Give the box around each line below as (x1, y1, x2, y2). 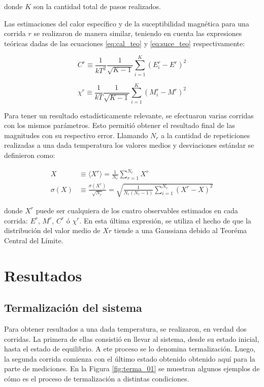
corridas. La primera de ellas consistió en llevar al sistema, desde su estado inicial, (4, 333, 259, 344)
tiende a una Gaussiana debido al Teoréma (114, 225, 247, 236)
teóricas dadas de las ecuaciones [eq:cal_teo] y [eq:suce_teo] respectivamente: (4, 38, 245, 48)
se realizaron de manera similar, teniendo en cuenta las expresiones (34, 28, 242, 39)
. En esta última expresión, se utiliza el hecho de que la (79, 215, 251, 225)
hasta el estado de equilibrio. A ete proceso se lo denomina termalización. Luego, (4, 343, 255, 354)
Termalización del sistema (4, 300, 142, 315)
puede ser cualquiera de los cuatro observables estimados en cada (36, 205, 238, 215)
